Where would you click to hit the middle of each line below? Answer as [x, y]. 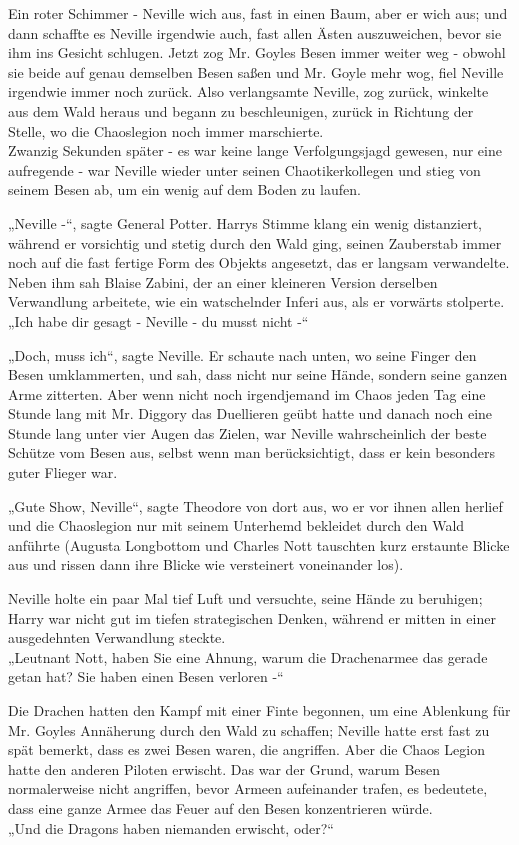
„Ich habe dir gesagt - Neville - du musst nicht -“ [158, 320]
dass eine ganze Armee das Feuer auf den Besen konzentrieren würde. [220, 807]
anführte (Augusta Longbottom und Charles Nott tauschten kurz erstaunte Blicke [259, 544]
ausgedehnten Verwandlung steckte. [117, 637]
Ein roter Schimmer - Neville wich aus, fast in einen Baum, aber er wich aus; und [258, 13]
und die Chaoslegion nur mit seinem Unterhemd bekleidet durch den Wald [236, 525]
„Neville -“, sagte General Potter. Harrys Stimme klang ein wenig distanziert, [245, 222]
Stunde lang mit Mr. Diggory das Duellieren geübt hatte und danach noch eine [250, 413]
